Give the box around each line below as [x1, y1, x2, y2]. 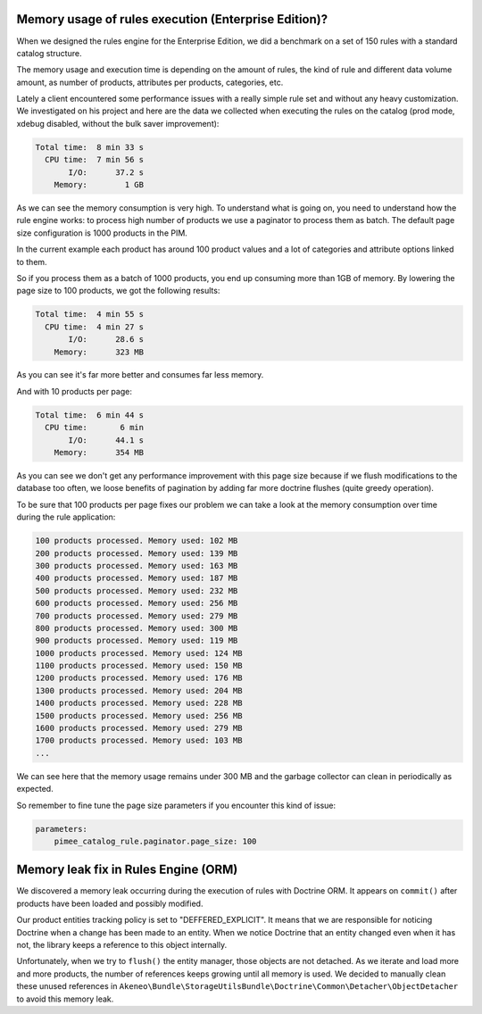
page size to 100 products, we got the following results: [16, 286, 220, 296]
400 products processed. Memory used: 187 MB [35, 573, 238, 584]
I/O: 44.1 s [68, 435, 145, 445]
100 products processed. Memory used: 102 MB [35, 536, 238, 546]
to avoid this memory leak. [16, 993, 114, 1004]
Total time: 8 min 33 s [35, 142, 145, 152]
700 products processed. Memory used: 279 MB [35, 611, 238, 620]
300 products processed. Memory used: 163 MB [35, 561, 238, 570]
